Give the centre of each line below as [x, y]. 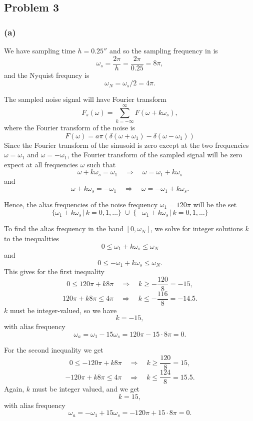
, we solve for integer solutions [196, 228]
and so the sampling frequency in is [163, 50]
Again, [14, 389]
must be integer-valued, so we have [63, 310]
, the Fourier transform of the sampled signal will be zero [155, 155]
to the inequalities [32, 238]
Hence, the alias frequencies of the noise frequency [81, 204]
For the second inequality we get [54, 350]
